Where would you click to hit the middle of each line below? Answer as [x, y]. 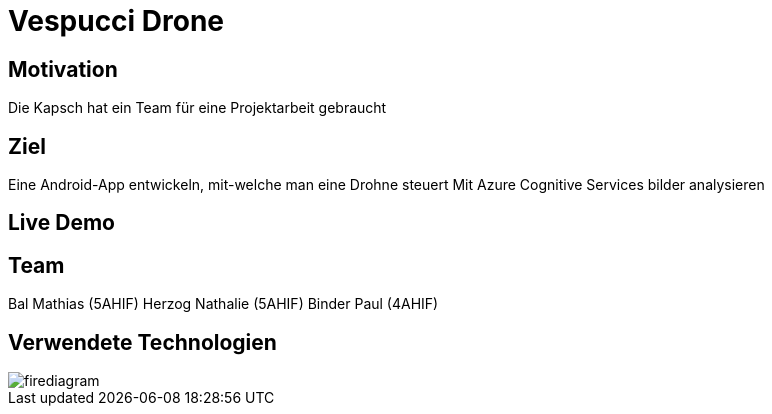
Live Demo [61, 223]
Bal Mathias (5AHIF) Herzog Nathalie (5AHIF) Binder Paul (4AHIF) [223, 304]
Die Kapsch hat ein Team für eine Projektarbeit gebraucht [197, 108]
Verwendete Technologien [142, 342]
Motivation [63, 69]
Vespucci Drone [116, 21]
